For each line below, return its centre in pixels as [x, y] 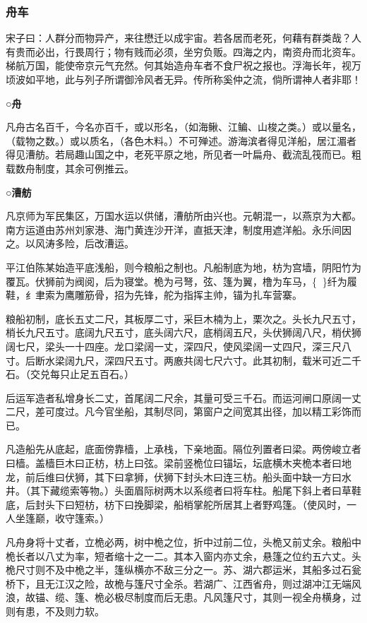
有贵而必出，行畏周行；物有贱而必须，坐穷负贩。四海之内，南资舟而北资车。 [183, 51]
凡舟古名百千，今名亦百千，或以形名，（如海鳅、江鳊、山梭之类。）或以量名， [183, 127]
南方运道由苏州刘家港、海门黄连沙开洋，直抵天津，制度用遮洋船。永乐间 [174, 229]
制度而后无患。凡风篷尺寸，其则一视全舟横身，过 [247, 597]
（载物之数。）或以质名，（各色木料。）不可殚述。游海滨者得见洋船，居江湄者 [181, 140]
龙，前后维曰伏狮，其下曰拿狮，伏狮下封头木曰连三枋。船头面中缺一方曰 [174, 476]
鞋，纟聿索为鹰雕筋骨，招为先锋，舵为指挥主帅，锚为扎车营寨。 [154, 295]
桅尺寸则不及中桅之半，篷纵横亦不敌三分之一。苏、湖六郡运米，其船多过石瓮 [183, 570]
